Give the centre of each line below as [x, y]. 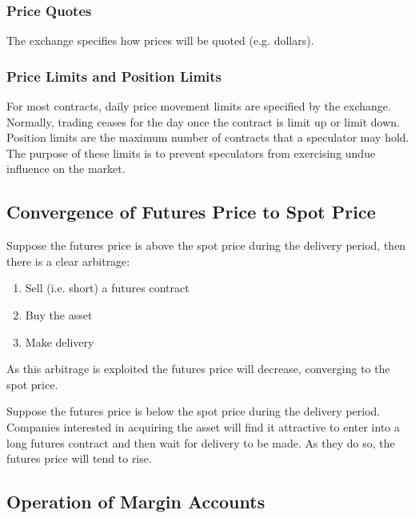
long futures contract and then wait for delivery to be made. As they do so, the [201, 442]
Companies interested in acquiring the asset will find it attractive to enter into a [204, 426]
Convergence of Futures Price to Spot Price [191, 212]
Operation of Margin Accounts [136, 502]
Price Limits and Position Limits [114, 76]
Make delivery [60, 341]
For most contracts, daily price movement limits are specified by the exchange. [199, 106]
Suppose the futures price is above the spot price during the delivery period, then [206, 245]
